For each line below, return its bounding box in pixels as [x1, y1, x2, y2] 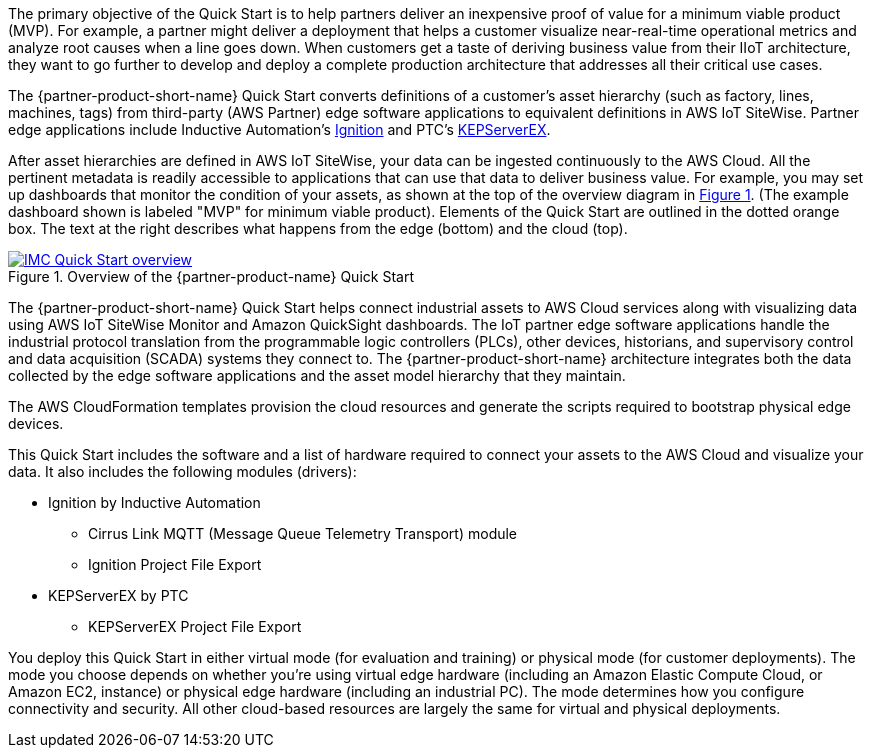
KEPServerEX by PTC [48, 587, 189, 604]
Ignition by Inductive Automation [48, 494, 261, 511]
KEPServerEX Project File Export [88, 618, 302, 635]
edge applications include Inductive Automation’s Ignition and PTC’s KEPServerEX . [8, 121, 551, 138]
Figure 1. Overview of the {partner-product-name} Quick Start [8, 268, 414, 285]
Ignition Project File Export [88, 556, 262, 573]
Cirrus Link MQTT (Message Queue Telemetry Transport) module [88, 525, 518, 542]
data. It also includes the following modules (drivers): [8, 463, 357, 480]
